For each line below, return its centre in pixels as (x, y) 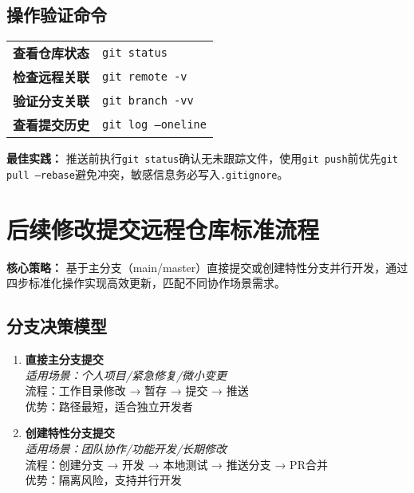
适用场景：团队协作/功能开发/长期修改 (126, 448)
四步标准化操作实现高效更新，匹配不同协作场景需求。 (146, 283)
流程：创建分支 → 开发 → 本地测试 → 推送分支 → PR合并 (176, 464)
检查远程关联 (51, 77)
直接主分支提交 (64, 359)
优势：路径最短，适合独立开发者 (109, 406)
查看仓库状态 (51, 53)
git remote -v (145, 77)
